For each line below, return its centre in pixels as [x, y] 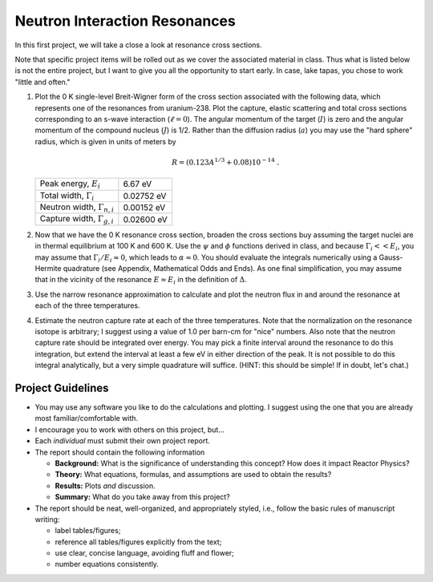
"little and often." [42, 82]
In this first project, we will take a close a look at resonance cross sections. [138, 45]
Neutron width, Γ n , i [77, 208]
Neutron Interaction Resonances [125, 21]
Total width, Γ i [67, 196]
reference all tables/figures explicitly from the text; [138, 542]
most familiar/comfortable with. [87, 418]
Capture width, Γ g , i [77, 220]
